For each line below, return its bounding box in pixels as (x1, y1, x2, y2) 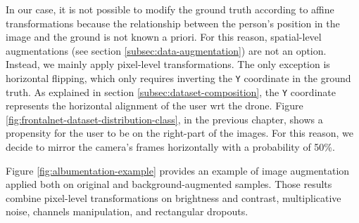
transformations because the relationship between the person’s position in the (6, 15, 340, 30)
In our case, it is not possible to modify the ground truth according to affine (6, 2, 334, 16)
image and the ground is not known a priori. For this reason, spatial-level (6, 29, 322, 44)
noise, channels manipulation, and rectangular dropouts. (6, 204, 248, 219)
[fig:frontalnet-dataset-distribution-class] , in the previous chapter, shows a (6, 111, 323, 126)
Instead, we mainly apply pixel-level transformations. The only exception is (6, 57, 330, 72)
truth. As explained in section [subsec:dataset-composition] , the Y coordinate (6, 84, 336, 99)
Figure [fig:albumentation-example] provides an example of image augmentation (6, 163, 350, 177)
